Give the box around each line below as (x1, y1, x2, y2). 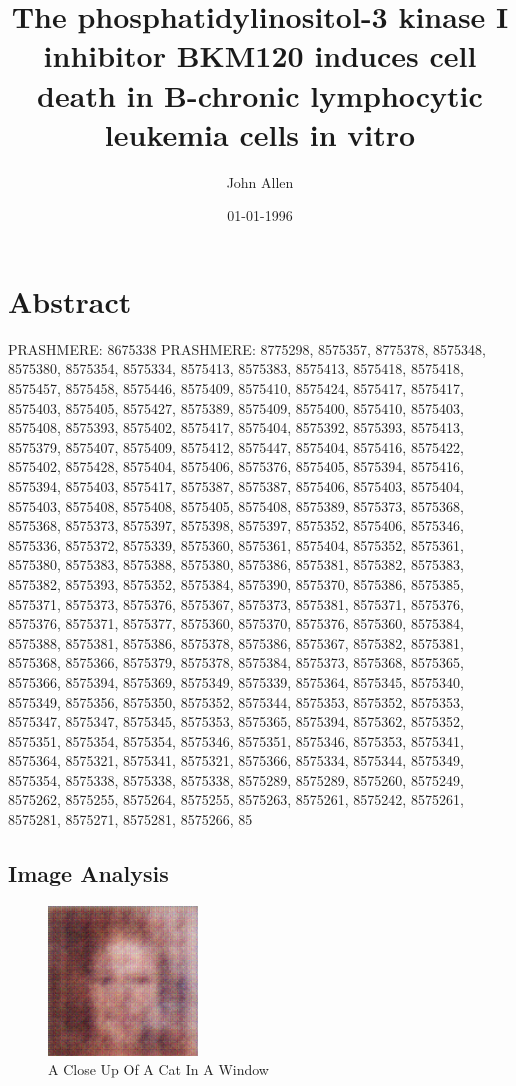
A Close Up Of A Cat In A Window (48, 1059, 269, 1080)
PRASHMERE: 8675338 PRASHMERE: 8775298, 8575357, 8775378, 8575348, (8, 338, 486, 359)
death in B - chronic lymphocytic (37, 74, 483, 115)
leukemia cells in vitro (104, 113, 416, 154)
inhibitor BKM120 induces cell (43, 35, 477, 76)
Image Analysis (8, 858, 169, 889)
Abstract (8, 280, 132, 321)
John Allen (226, 171, 294, 192)
